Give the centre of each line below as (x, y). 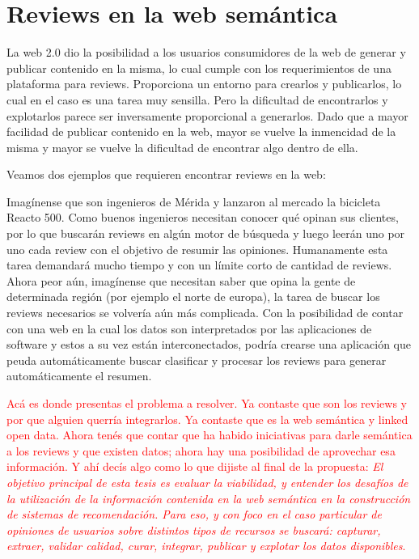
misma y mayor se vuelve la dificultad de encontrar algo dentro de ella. (182, 147)
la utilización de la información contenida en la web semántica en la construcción (209, 498)
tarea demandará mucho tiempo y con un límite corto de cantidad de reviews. (199, 265)
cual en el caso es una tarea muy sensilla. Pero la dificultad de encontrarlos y (197, 99)
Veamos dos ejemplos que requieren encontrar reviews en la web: (166, 174)
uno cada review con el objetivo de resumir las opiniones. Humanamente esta (197, 249)
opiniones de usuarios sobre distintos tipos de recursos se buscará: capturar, (194, 529)
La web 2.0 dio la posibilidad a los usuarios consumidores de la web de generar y (206, 52)
